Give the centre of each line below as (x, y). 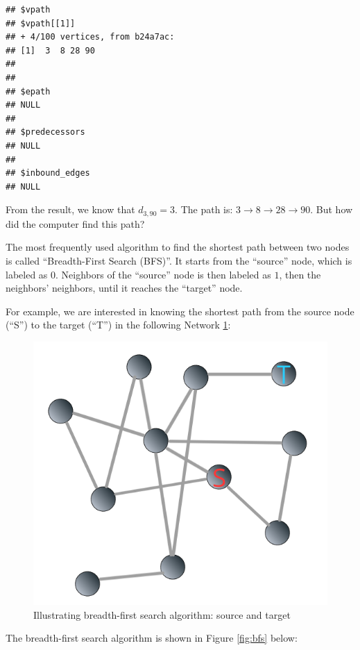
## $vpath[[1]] (41, 23)
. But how (332, 209)
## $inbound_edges (48, 173)
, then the (300, 274)
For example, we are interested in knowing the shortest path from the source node (180, 311)
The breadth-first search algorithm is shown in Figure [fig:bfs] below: (152, 638)
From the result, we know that (70, 209)
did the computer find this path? (75, 223)
